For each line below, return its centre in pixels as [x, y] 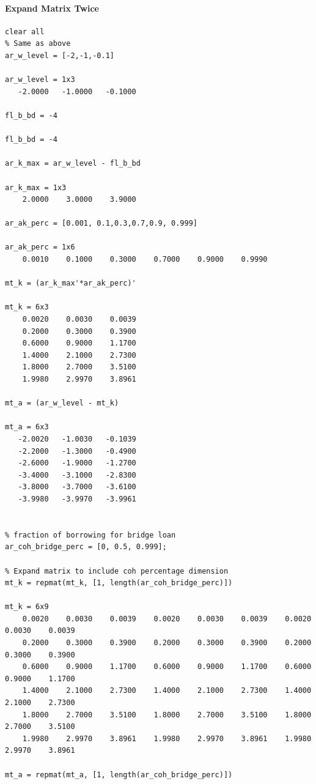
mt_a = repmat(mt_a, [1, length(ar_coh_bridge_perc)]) [119, 775]
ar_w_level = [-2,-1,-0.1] [60, 55]
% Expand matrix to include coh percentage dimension [117, 571]
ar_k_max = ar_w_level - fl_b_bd [73, 164]
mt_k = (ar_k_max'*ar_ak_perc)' [71, 283]
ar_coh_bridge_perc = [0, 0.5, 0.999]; [86, 547]
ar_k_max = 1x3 [36, 187]
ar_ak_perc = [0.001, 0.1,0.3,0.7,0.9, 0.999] [101, 224]
